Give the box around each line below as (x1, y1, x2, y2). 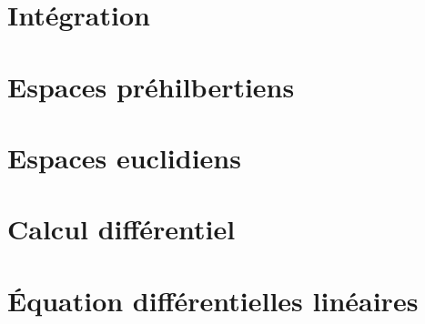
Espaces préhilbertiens (7, 67, 295, 105)
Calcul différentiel (7, 210, 236, 248)
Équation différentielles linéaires (7, 281, 419, 319)
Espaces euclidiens (7, 138, 241, 176)
